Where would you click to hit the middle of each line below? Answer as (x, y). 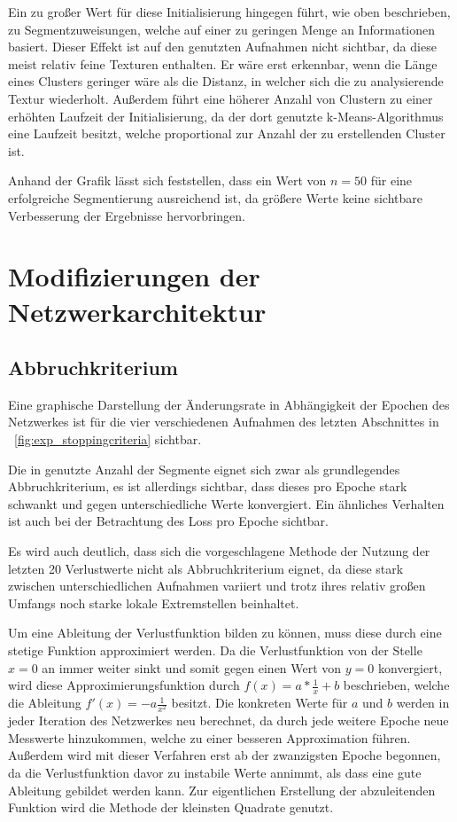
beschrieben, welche (396, 685)
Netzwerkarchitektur (137, 311)
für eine (391, 180)
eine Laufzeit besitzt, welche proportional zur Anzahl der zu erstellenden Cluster (227, 133)
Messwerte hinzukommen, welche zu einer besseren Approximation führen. (209, 737)
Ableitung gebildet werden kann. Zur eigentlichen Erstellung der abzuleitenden (222, 790)
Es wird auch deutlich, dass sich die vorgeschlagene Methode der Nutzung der (219, 551)
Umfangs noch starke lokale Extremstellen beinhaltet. (154, 603)
